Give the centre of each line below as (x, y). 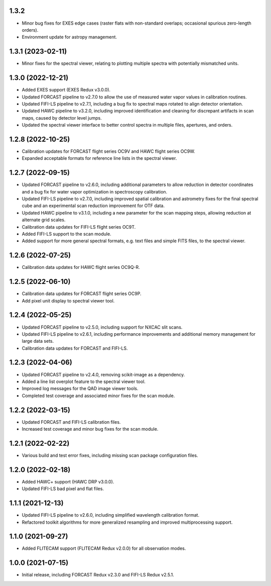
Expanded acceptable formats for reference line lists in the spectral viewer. (99, 158)
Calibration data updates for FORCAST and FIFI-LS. (75, 348)
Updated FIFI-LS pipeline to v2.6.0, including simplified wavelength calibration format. (111, 515)
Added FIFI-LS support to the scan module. (66, 234)
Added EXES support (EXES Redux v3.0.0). (66, 90)
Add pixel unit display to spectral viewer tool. (68, 301)
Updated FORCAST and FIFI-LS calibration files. (71, 422)
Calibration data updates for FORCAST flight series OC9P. (82, 294)
